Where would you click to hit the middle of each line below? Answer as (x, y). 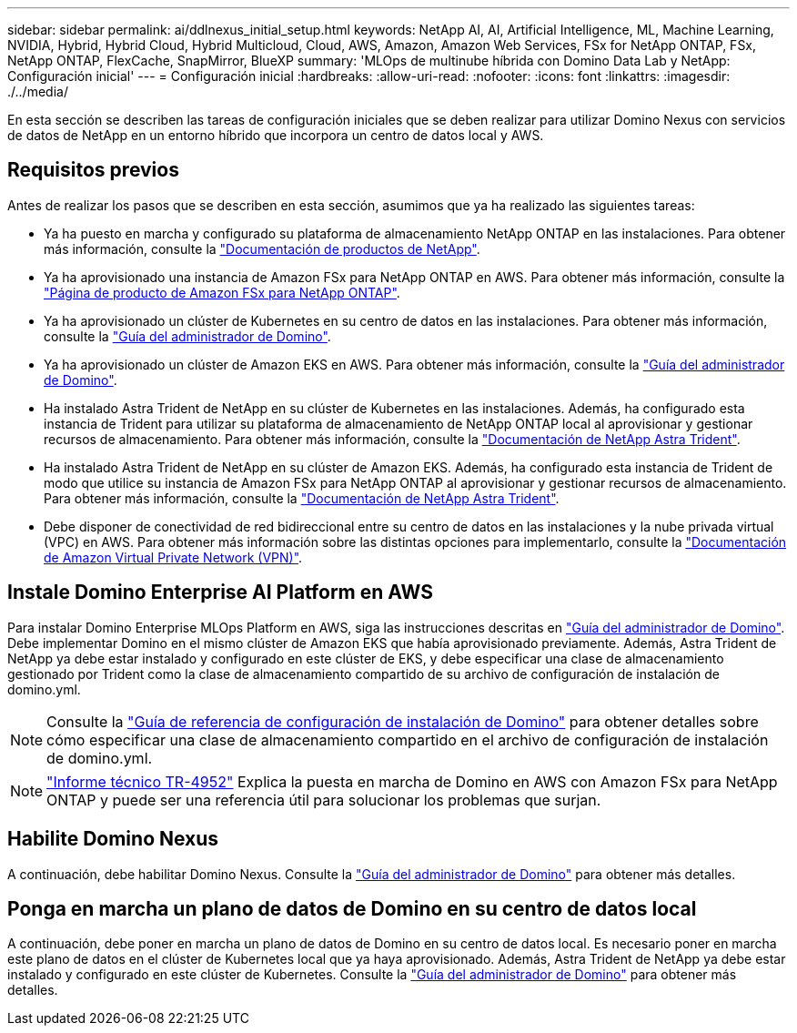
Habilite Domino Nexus (113, 839)
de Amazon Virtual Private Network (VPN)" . (173, 557)
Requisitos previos (93, 170)
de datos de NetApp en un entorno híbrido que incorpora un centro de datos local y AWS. (276, 135)
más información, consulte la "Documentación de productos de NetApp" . (262, 248)
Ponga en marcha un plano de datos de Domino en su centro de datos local (352, 908)
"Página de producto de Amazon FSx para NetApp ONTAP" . (222, 292)
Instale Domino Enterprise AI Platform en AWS (220, 592)
